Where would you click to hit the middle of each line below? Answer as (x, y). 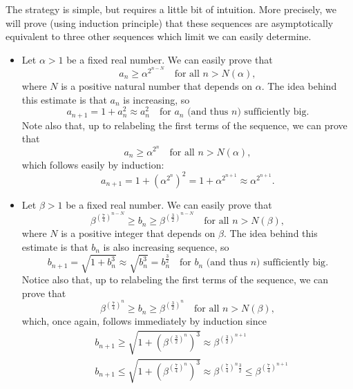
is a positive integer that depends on (138, 233)
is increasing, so (156, 99)
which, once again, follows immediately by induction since (144, 321)
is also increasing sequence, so (166, 246)
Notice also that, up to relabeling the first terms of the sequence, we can (175, 279)
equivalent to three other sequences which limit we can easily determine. (159, 36)
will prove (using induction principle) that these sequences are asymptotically (170, 22)
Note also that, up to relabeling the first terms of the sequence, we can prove (184, 125)
